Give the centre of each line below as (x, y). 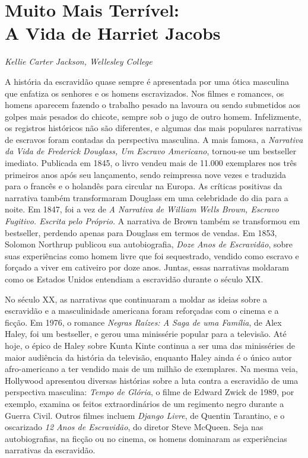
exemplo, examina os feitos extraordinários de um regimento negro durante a (145, 403)
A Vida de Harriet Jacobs (113, 33)
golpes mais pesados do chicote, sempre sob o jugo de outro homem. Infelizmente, (153, 116)
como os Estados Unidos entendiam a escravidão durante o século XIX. (134, 279)
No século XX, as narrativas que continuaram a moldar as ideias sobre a (136, 299)
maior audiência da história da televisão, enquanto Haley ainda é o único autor (148, 357)
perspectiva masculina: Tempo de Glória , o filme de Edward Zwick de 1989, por (150, 392)
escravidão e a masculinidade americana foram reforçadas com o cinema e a (142, 311)
